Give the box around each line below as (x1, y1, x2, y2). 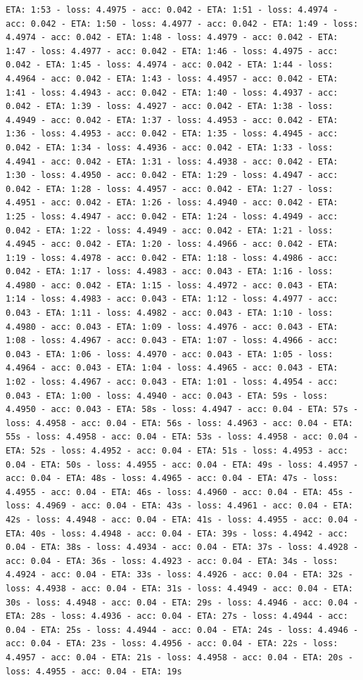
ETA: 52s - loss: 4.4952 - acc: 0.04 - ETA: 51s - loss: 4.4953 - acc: (6, 446, 348, 456)
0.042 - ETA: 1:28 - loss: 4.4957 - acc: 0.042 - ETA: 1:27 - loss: (6, 184, 333, 194)
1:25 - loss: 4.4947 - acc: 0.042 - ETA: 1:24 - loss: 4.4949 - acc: (6, 211, 338, 222)
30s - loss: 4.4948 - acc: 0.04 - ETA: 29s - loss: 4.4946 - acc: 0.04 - (6, 597, 359, 608)
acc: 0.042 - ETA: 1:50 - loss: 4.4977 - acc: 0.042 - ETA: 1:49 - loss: (6, 18, 359, 29)
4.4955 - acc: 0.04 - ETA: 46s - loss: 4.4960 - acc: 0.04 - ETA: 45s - (6, 487, 353, 497)
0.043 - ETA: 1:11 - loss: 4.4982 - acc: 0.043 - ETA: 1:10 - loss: (6, 308, 333, 319)
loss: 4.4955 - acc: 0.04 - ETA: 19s (6, 666, 182, 676)
